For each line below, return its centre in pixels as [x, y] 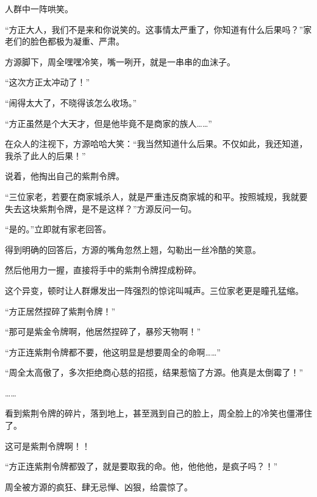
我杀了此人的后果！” [45, 155]
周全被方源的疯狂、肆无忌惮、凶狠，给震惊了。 [99, 486]
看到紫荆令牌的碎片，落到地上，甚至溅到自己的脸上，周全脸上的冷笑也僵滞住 [158, 413]
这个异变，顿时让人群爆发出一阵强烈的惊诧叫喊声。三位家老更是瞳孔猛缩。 [154, 290]
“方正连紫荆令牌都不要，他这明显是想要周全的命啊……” [113, 352]
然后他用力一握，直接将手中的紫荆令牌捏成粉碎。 [103, 270]
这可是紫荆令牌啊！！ [48, 445]
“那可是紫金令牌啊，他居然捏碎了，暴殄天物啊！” [103, 331]
